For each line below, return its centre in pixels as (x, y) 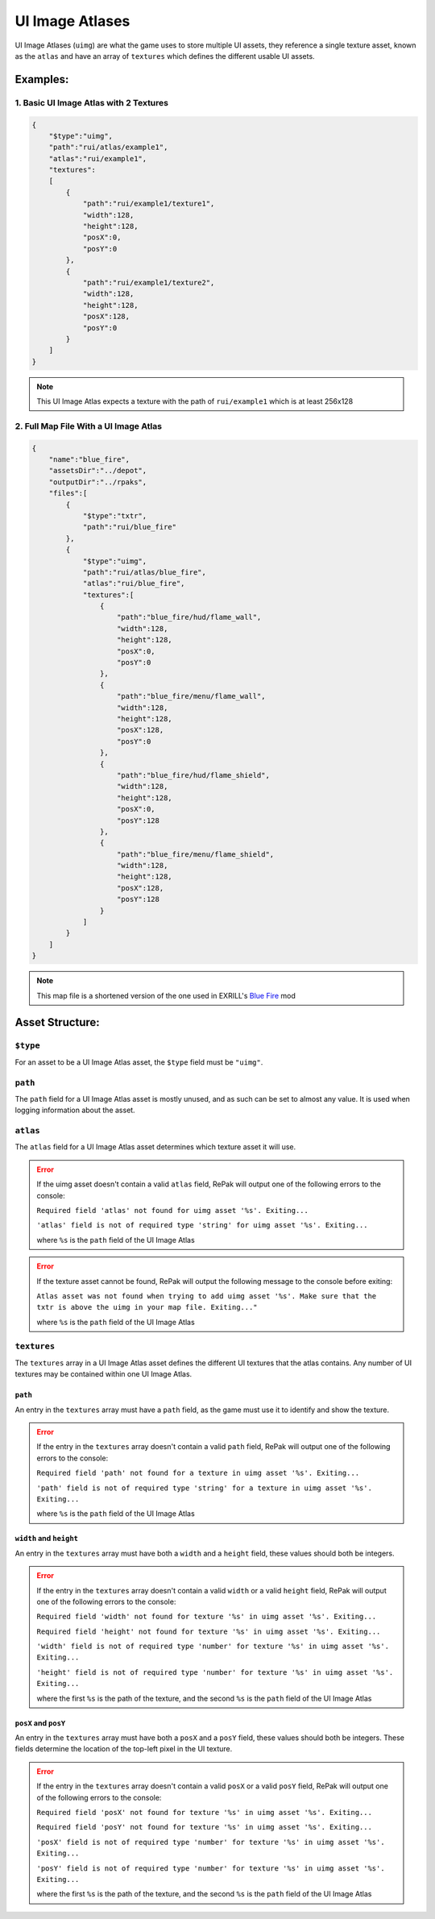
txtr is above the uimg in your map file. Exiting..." (147, 1307)
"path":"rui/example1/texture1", (149, 204)
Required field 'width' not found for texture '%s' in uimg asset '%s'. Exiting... (207, 1617)
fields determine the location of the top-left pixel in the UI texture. (124, 1749)
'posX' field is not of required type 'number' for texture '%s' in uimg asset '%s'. (211, 1842)
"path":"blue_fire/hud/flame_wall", (189, 617)
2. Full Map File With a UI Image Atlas (89, 426)
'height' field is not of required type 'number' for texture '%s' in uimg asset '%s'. (215, 1672)
